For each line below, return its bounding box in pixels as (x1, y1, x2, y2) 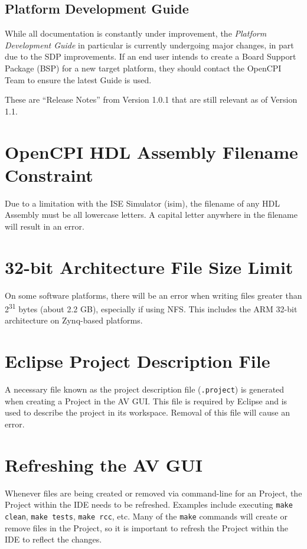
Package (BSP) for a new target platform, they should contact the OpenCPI (5, 61, 282, 74)
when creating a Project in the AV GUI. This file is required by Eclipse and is (5, 394, 288, 407)
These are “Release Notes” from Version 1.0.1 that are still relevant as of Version (5, 93, 298, 106)
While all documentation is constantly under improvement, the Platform (5, 27, 267, 40)
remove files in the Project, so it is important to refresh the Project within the (5, 521, 289, 534)
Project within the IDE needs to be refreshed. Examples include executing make (5, 498, 293, 511)
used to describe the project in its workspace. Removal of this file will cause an (5, 406, 290, 419)
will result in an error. (5, 220, 84, 232)
